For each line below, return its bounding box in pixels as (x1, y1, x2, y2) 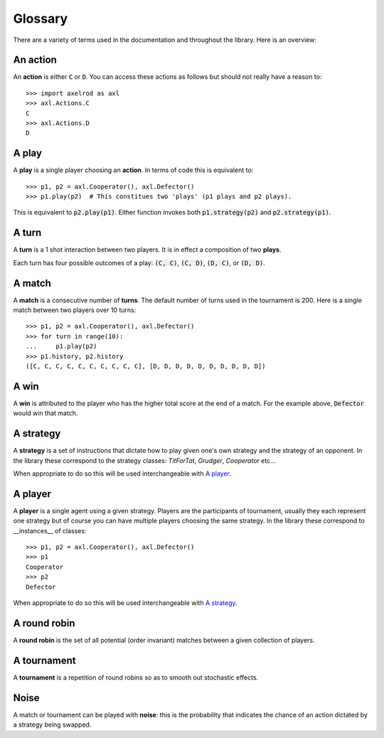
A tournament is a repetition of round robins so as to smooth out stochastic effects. (13, 673, 259, 682)
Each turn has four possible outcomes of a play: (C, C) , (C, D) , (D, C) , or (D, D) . (13, 258, 266, 267)
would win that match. (13, 409, 78, 417)
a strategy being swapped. (13, 720, 92, 729)
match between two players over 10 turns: (13, 306, 137, 314)
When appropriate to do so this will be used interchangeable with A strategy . (13, 599, 238, 607)
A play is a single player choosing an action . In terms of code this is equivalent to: (13, 166, 254, 174)
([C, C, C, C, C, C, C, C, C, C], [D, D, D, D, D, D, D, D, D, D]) (26, 363, 266, 370)
